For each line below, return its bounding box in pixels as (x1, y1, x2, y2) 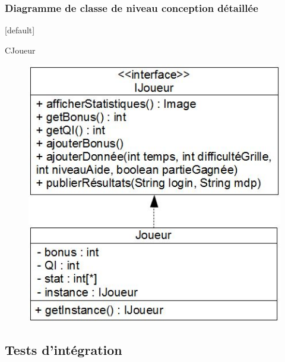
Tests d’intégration (5, 341, 122, 359)
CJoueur (5, 43, 36, 56)
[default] (5, 24, 35, 36)
